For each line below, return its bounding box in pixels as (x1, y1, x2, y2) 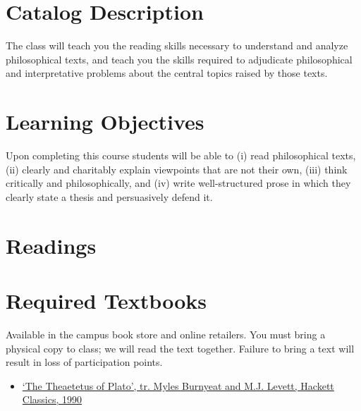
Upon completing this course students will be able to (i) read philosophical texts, (6, 148, 356, 163)
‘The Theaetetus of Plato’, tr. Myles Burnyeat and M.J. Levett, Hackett (22, 378, 334, 393)
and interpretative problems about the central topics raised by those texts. (6, 66, 328, 80)
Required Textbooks (6, 286, 207, 314)
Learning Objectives (6, 107, 204, 136)
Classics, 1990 (22, 392, 82, 407)
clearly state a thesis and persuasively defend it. (6, 189, 213, 204)
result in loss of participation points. (6, 355, 163, 369)
